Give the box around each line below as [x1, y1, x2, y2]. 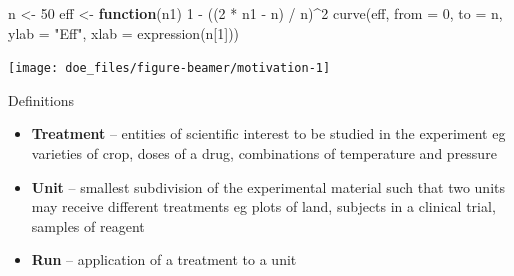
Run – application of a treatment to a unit [31, 249, 297, 270]
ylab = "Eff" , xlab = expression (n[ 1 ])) [8, 22, 240, 43]
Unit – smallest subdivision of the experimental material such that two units [31, 176, 505, 197]
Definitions [8, 89, 75, 110]
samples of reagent [31, 215, 145, 236]
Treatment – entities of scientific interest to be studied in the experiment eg [31, 123, 506, 144]
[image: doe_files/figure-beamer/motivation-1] [8, 61, 331, 76]
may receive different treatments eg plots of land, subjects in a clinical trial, [31, 196, 496, 217]
